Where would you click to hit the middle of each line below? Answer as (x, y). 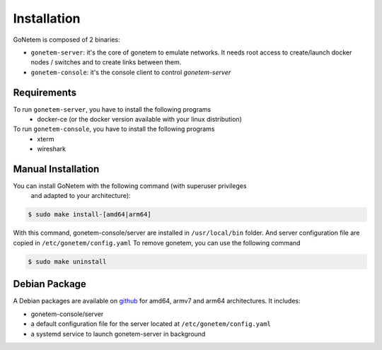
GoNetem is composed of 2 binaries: (66, 40)
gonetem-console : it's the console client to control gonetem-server (131, 72)
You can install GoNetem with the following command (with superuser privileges (130, 186)
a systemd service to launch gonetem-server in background (118, 334)
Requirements (45, 92)
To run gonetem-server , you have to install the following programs (112, 109)
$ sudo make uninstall (67, 261)
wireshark (52, 149)
